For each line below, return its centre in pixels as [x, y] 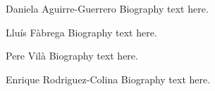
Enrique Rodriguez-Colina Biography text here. [108, 79]
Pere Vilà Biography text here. [72, 56]
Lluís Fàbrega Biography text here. [81, 32]
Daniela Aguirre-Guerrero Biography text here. [107, 8]
